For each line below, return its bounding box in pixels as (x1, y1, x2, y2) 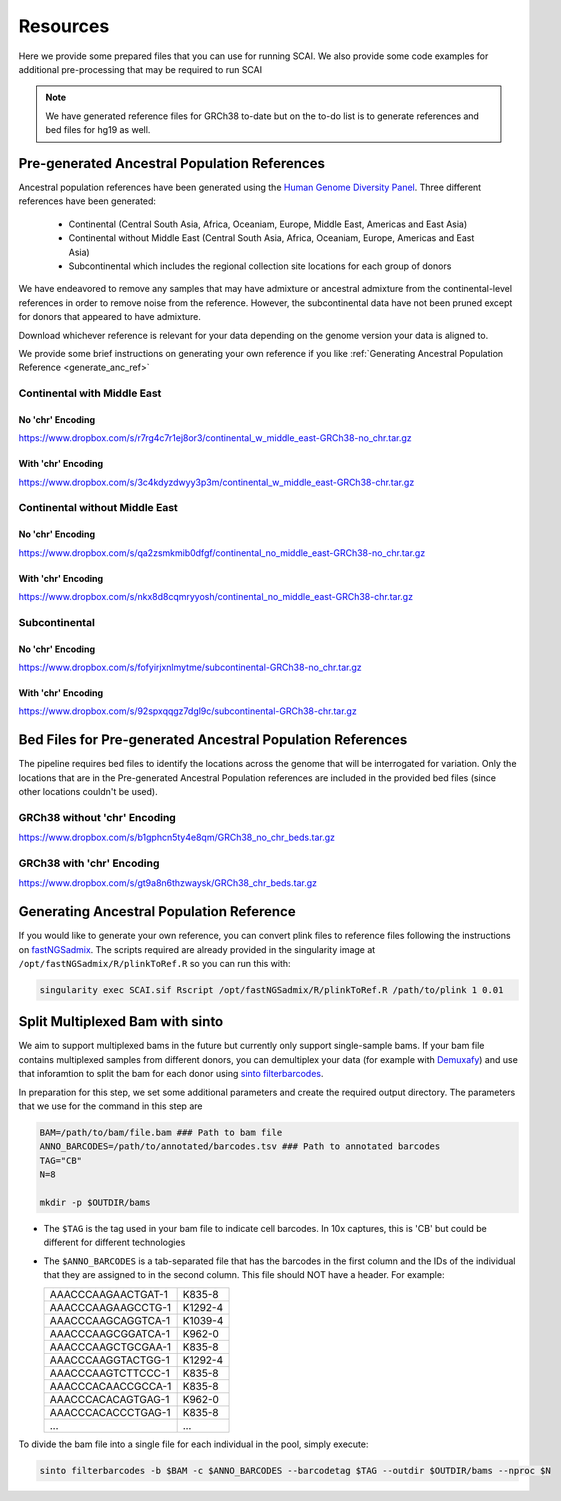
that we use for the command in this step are (18, 1100, 203, 1112)
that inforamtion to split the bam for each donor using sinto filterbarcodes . (18, 1068, 324, 1080)
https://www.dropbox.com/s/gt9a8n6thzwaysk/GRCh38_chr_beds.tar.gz (18, 877, 317, 889)
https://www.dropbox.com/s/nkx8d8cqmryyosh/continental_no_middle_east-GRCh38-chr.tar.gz (18, 591, 414, 602)
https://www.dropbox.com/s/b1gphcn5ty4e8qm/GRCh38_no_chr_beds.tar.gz (18, 831, 335, 844)
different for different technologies (43, 1236, 186, 1249)
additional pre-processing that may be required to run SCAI (18, 63, 263, 75)
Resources (18, 15, 110, 37)
